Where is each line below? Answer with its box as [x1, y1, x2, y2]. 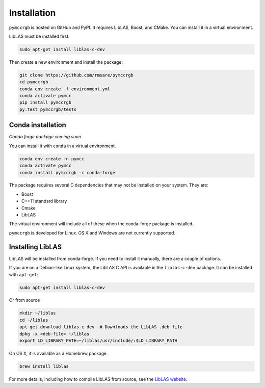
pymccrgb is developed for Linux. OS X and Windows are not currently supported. [9, 230, 176, 235]
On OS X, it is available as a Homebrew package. [9, 351, 108, 357]
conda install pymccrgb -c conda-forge [19, 170, 115, 175]
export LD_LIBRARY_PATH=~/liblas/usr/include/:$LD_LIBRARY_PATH [19, 338, 178, 343]
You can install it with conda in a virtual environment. [9, 143, 116, 149]
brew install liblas [19, 363, 69, 369]
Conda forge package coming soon [9, 134, 81, 140]
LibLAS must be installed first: [9, 33, 70, 39]
